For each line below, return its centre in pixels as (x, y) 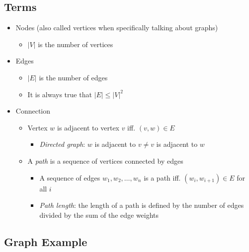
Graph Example (46, 241)
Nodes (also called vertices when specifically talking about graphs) (117, 28)
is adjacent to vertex (88, 127)
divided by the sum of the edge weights (99, 215)
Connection (33, 111)
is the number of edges (73, 77)
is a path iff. (162, 177)
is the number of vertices (76, 44)
